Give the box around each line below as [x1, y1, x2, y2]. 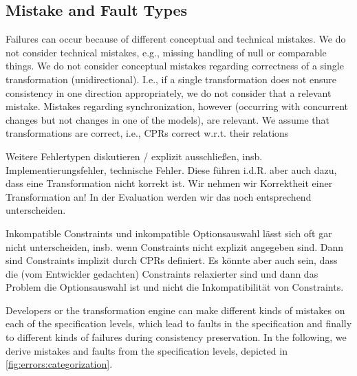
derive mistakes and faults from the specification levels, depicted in [6, 343, 288, 357]
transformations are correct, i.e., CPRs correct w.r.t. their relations [6, 126, 289, 140]
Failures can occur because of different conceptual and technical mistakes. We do [6, 32, 346, 46]
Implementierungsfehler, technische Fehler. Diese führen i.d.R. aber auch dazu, [6, 162, 337, 177]
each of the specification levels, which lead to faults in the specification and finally [6, 316, 352, 331]
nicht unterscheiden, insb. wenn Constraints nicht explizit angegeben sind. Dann [6, 239, 344, 254]
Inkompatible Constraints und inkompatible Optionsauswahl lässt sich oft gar [6, 225, 332, 240]
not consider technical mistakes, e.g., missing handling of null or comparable [6, 45, 327, 59]
